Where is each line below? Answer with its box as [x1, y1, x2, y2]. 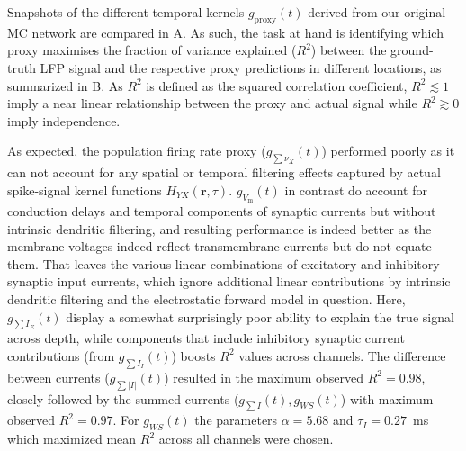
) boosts [171, 346, 216, 365]
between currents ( [7, 367, 110, 386]
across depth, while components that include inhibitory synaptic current [7, 329, 405, 347]
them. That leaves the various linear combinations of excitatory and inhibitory [7, 254, 440, 273]
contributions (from [7, 346, 115, 365]
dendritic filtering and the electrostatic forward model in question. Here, [7, 289, 406, 308]
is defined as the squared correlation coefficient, [146, 76, 408, 95]
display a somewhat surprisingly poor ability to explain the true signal [66, 307, 454, 326]
